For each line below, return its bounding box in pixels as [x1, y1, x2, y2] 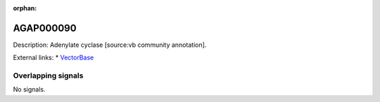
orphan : [13, 4, 37, 12]
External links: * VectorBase [13, 53, 94, 62]
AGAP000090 [13, 22, 77, 34]
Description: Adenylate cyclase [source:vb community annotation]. [13, 41, 207, 49]
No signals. [13, 85, 46, 94]
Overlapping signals [13, 71, 84, 80]
